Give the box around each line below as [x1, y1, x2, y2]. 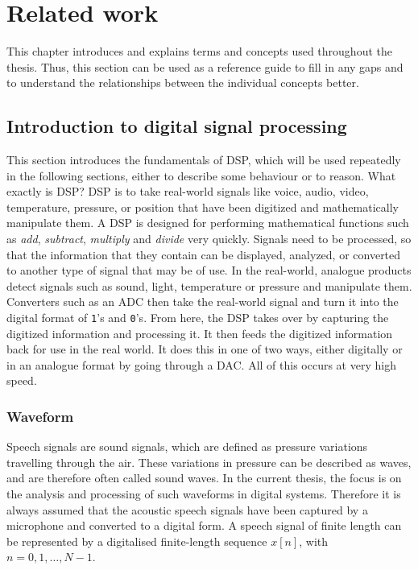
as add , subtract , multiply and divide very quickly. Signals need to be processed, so [6, 230, 412, 247]
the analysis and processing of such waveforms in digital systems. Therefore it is [6, 485, 401, 502]
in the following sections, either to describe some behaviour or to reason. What [6, 167, 396, 184]
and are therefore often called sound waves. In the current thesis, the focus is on [6, 469, 402, 486]
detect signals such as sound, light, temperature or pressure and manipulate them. [6, 277, 412, 294]
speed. [6, 372, 37, 389]
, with [299, 532, 329, 549]
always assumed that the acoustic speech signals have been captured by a [6, 501, 368, 518]
